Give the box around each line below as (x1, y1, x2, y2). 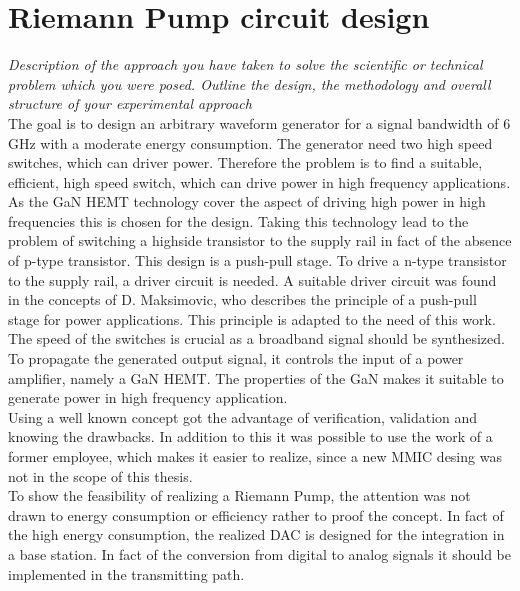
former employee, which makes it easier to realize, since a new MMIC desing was (8, 446, 502, 466)
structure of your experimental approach (8, 93, 252, 114)
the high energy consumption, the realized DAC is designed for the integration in (8, 524, 505, 545)
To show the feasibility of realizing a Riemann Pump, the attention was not (8, 485, 471, 506)
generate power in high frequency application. (8, 387, 288, 408)
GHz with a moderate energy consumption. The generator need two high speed (8, 132, 493, 153)
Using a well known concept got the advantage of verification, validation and (8, 406, 478, 427)
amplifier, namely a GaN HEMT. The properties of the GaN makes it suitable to (8, 367, 504, 388)
